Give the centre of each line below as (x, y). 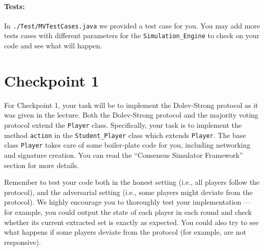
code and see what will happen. (53, 46)
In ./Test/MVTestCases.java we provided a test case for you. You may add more (132, 25)
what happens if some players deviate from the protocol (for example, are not (125, 232)
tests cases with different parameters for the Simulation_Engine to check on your (132, 35)
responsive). (23, 242)
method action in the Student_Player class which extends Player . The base (125, 135)
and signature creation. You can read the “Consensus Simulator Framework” (124, 155)
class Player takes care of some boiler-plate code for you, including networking (127, 145)
